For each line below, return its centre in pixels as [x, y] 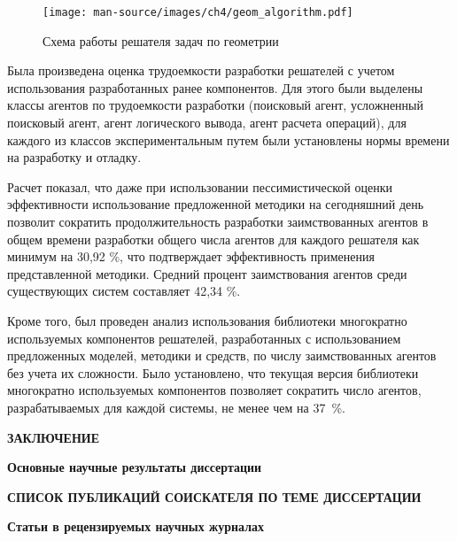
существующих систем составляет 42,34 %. [124, 291]
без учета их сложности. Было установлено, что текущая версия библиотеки [213, 372]
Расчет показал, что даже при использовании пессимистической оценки [200, 186]
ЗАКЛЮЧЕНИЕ [54, 437]
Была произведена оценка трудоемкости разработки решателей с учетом [201, 70]
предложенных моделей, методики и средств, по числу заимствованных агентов [222, 356]
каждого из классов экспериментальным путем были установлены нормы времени [228, 139]
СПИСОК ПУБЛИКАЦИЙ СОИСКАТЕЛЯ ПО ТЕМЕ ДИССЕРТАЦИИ [214, 496]
